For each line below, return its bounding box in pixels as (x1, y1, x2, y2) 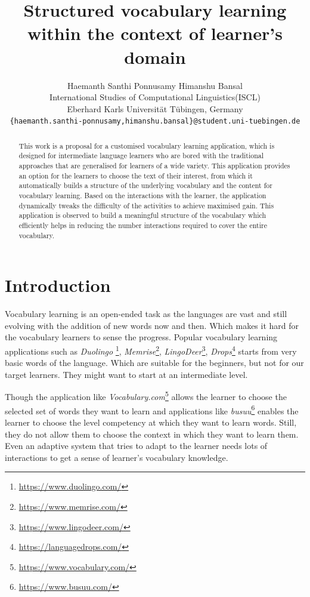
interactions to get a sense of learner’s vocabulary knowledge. (5, 451, 228, 463)
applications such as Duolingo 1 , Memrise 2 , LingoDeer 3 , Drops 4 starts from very (5, 343, 297, 357)
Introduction (5, 273, 111, 297)
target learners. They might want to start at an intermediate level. (5, 368, 248, 380)
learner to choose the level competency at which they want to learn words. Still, (5, 416, 297, 428)
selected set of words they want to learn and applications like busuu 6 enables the (5, 402, 299, 417)
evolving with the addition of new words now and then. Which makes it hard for (5, 319, 299, 331)
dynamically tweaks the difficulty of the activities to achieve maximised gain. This (18, 200, 274, 210)
